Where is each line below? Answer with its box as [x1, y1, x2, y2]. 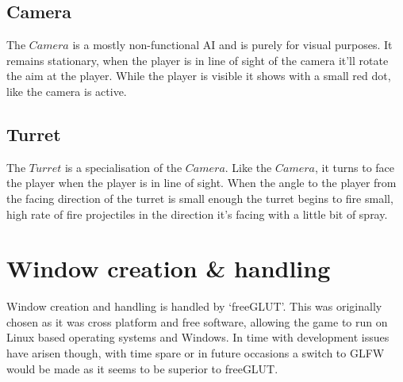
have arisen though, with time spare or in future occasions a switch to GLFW [6, 345, 385, 361]
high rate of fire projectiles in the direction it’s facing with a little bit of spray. [6, 205, 388, 222]
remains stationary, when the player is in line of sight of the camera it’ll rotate [6, 52, 389, 68]
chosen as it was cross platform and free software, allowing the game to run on [6, 313, 388, 330]
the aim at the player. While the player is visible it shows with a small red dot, [6, 67, 391, 84]
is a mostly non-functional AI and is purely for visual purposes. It [72, 36, 393, 53]
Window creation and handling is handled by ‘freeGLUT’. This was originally [6, 298, 382, 315]
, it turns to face [314, 159, 395, 175]
